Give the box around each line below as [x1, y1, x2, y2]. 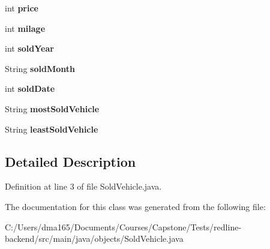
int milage [5, 22, 46, 34]
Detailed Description [5, 152, 136, 170]
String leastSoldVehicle [5, 122, 98, 135]
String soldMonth [5, 62, 75, 74]
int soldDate [5, 82, 55, 95]
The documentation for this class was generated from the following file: [5, 200, 266, 212]
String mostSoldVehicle [5, 102, 100, 115]
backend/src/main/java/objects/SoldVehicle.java [5, 232, 184, 245]
